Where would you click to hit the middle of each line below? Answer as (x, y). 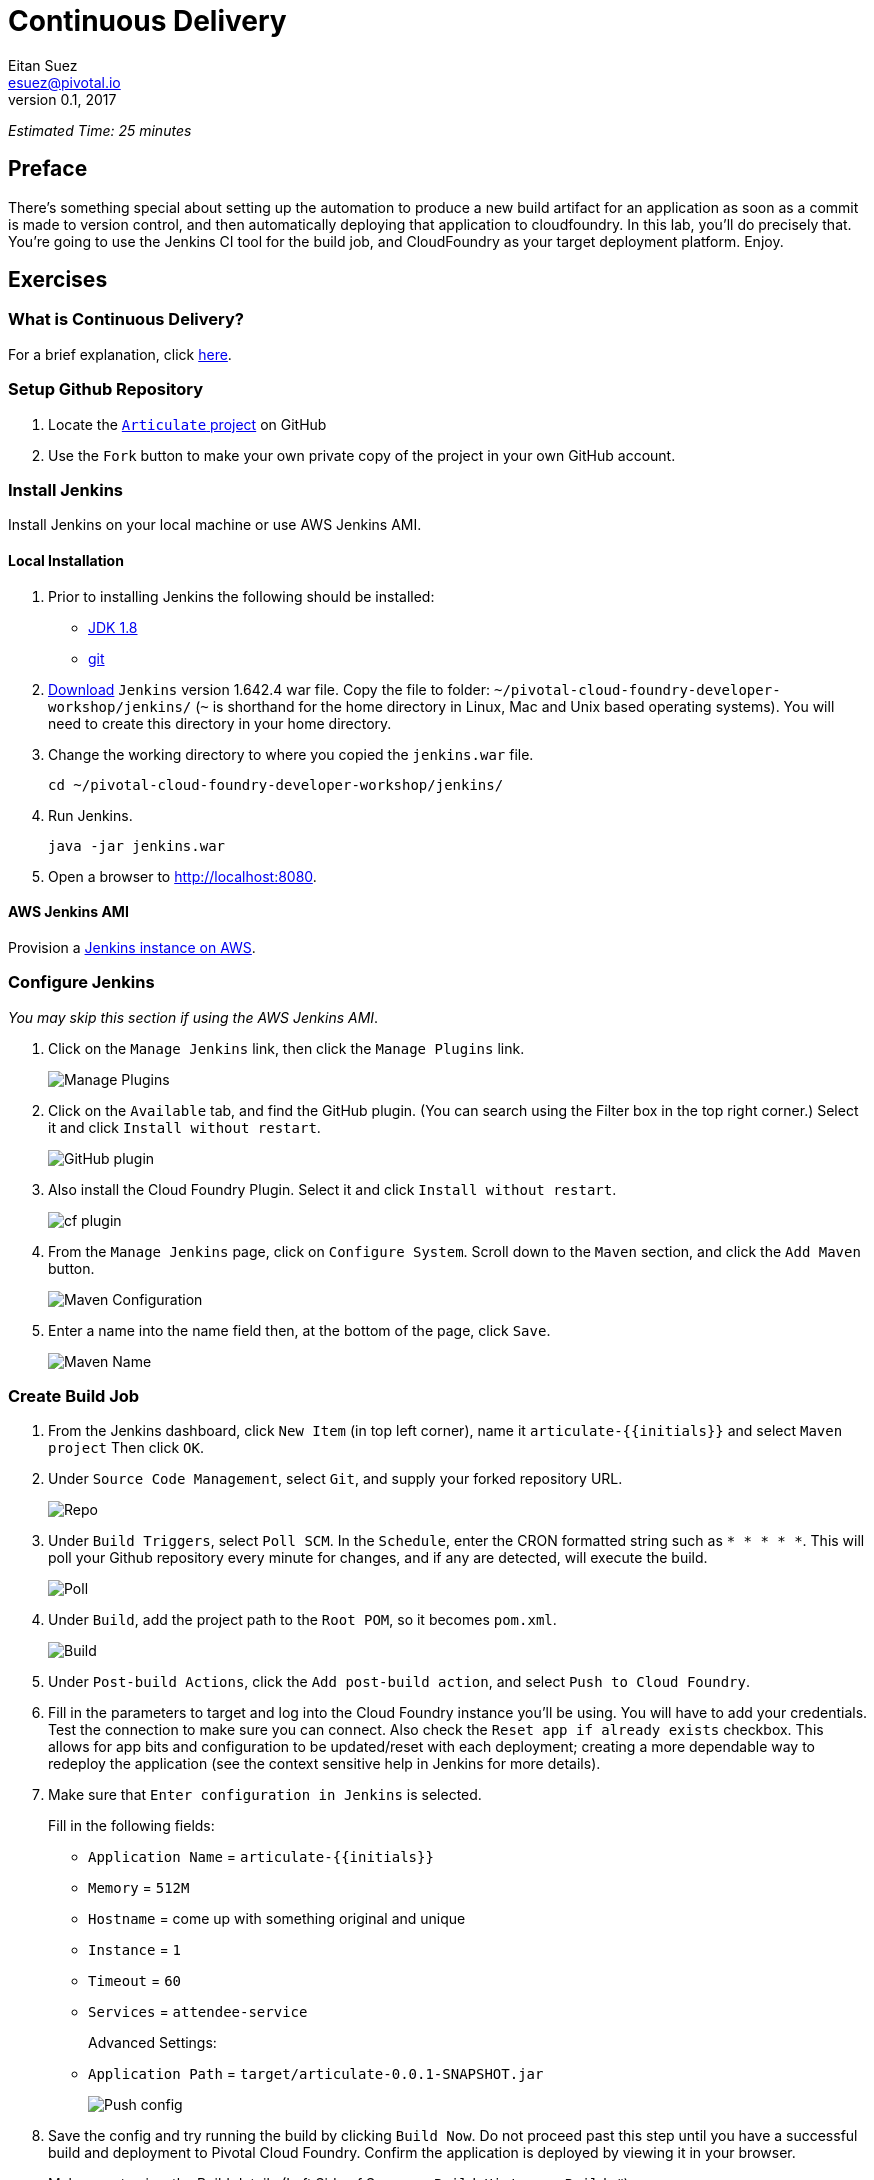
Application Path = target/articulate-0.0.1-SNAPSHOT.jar (316, 2074)
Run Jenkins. (90, 815)
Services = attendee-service (198, 2012)
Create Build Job (74, 1395)
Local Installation (66, 560)
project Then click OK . (126, 1448)
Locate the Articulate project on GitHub (187, 424)
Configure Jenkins (81, 982)
